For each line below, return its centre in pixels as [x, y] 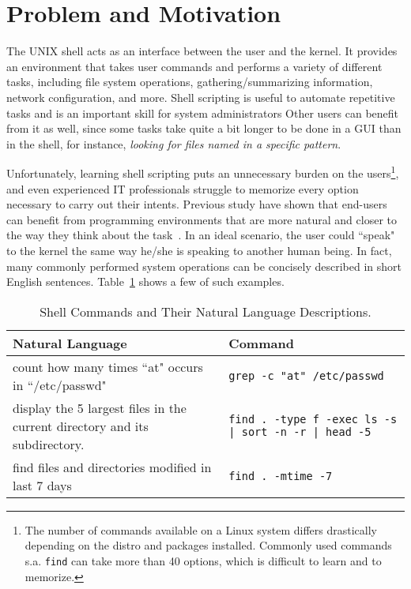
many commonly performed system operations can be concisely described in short [204, 266]
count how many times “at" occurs [108, 366]
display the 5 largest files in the [100, 407]
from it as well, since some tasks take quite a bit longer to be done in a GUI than [204, 128]
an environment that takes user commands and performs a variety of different [194, 66]
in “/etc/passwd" [60, 385]
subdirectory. [49, 444]
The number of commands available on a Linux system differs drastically [201, 529]
